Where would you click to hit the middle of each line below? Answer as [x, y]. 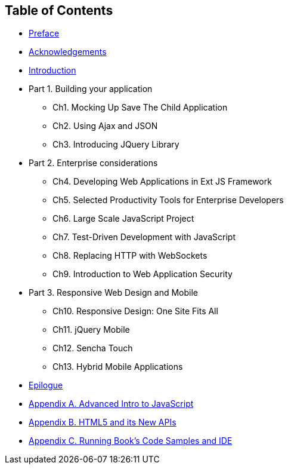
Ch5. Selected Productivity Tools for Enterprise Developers [168, 200]
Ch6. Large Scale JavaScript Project [123, 219]
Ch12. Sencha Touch [93, 348]
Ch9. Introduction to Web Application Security [143, 274]
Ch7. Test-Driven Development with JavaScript [144, 237]
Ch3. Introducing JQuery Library [116, 145]
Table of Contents [59, 10]
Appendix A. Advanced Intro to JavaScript [111, 404]
